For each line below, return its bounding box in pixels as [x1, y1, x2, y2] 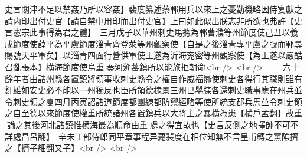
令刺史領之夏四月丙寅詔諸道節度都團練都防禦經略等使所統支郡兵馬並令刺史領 [5, 95, 302, 107]
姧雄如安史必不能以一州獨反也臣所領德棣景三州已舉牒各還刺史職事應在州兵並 [5, 84, 302, 96]
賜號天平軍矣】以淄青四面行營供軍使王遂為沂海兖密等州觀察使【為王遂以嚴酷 [5, 49, 302, 61]
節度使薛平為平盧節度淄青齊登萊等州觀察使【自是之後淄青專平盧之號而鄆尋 [12, 37, 302, 50]
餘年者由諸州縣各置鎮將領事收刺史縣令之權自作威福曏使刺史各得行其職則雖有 [5, 72, 302, 84]
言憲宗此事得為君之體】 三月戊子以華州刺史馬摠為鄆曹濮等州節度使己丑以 [5, 26, 290, 38]
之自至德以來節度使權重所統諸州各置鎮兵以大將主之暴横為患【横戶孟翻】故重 [5, 107, 302, 119]
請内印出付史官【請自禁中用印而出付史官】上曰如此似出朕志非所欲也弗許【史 [5, 14, 302, 27]
